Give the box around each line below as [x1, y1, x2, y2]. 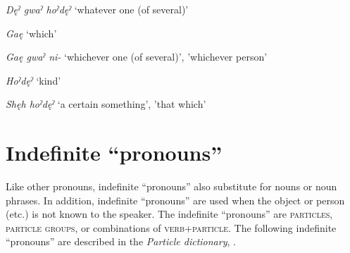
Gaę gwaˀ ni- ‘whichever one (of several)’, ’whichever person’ [6, 49, 268, 64]
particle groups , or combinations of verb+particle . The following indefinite [6, 220, 337, 235]
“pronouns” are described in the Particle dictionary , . [6, 234, 236, 249]
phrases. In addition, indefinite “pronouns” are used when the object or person [6, 192, 345, 207]
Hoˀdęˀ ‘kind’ [6, 73, 61, 87]
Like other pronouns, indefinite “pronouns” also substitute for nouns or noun [6, 179, 337, 194]
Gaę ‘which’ [6, 25, 57, 40]
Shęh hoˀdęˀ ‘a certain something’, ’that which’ [6, 97, 206, 111]
